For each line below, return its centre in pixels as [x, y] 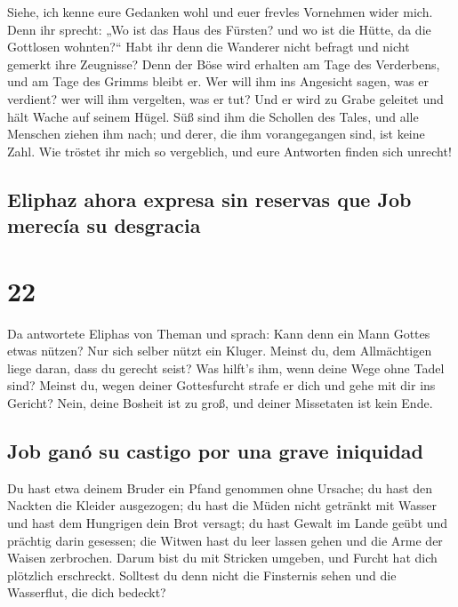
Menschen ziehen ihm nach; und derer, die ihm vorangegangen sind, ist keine [216, 134]
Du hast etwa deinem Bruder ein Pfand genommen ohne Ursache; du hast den [220, 487]
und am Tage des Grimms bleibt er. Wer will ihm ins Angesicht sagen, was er [218, 81]
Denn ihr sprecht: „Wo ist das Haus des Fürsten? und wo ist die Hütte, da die [219, 29]
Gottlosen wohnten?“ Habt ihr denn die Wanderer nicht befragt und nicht [209, 47]
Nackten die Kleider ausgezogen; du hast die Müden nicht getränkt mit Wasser [222, 505]
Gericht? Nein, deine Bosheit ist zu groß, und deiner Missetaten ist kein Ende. [220, 403]
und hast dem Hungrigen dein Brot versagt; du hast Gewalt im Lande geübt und [228, 523]
